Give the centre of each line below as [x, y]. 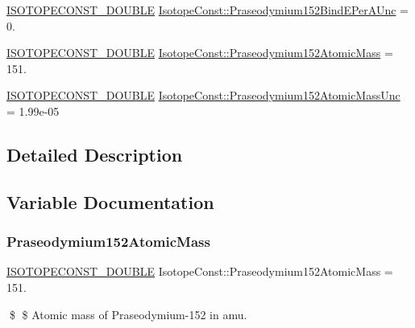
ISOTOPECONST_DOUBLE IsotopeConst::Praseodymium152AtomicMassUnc [203, 95]
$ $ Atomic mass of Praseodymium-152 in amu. [128, 314]
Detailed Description [95, 154]
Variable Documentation [110, 201]
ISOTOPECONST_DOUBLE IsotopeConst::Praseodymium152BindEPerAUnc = [207, 10]
